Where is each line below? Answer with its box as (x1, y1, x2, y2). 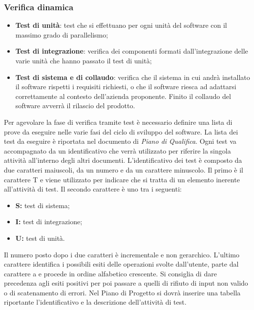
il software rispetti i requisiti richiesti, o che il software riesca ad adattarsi (15, 81, 236, 92)
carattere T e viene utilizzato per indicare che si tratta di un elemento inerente (4, 174, 240, 184)
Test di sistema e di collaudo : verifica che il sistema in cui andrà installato (15, 72, 250, 82)
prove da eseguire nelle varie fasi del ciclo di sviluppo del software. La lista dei (4, 126, 238, 136)
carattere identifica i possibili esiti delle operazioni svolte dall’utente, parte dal (4, 259, 239, 269)
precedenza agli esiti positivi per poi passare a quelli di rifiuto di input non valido (4, 278, 248, 288)
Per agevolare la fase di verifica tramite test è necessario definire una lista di (4, 116, 233, 127)
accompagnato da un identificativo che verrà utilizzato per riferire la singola (4, 145, 231, 155)
